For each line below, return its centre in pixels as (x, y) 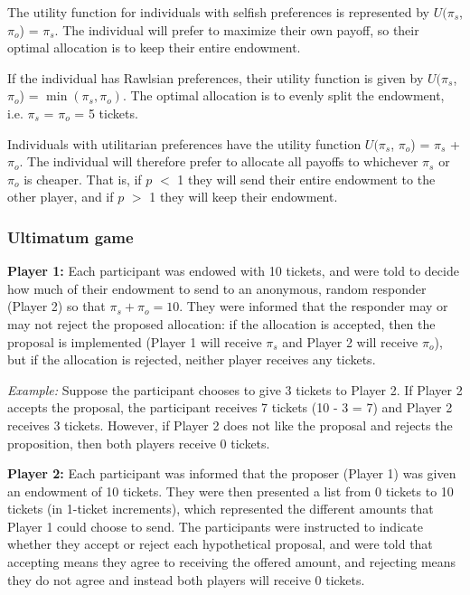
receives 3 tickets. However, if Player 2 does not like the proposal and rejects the (230, 425)
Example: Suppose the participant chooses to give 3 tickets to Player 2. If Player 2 (235, 389)
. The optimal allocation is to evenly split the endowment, (283, 95)
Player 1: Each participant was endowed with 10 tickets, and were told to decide (233, 271)
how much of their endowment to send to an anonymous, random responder (217, 288)
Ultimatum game (70, 236)
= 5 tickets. (106, 113)
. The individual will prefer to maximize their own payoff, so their (237, 29)
